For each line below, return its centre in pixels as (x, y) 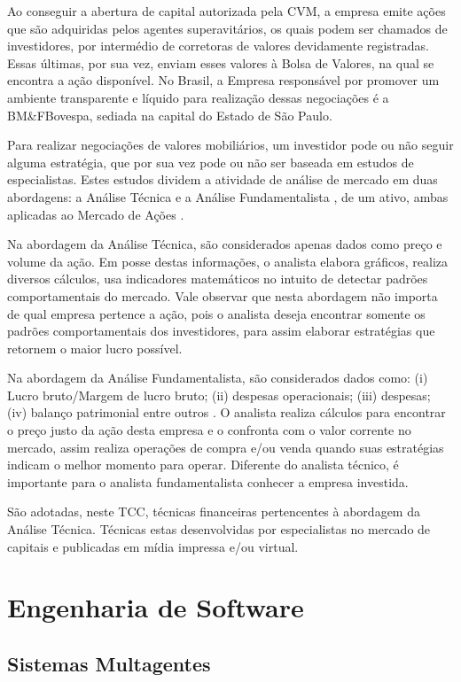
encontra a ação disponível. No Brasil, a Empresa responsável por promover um (223, 80)
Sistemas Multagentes (109, 663)
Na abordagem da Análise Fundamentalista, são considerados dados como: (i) (218, 378)
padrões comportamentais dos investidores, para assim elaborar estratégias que (221, 331)
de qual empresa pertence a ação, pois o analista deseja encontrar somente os (216, 313)
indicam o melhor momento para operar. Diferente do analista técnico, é (203, 465)
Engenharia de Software (156, 607)
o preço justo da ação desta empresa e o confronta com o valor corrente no (209, 430)
